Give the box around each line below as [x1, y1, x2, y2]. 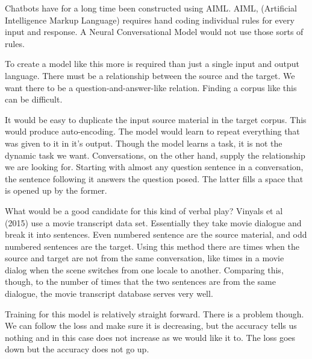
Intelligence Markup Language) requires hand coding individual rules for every [5, 13, 295, 26]
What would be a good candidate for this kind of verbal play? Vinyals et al [5, 204, 283, 217]
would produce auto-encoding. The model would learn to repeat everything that [5, 125, 300, 138]
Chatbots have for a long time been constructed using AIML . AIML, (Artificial [5, 2, 297, 14]
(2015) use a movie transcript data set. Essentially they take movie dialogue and [5, 216, 302, 229]
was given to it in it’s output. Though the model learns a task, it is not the [5, 136, 282, 149]
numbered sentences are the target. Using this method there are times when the [5, 240, 299, 252]
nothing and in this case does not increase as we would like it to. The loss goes [5, 331, 296, 343]
